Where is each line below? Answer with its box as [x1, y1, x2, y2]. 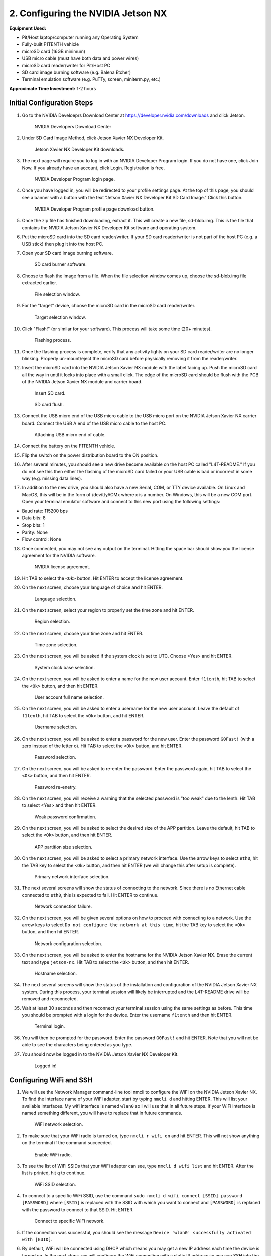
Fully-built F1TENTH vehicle [22, 41, 79, 47]
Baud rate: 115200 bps [22, 508, 68, 514]
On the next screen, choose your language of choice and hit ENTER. [22, 584, 163, 590]
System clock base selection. [34, 664, 95, 670]
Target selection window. [34, 314, 86, 320]
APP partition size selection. [34, 844, 93, 850]
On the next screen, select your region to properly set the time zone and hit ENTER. [22, 607, 194, 613]
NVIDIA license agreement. [34, 564, 90, 570]
